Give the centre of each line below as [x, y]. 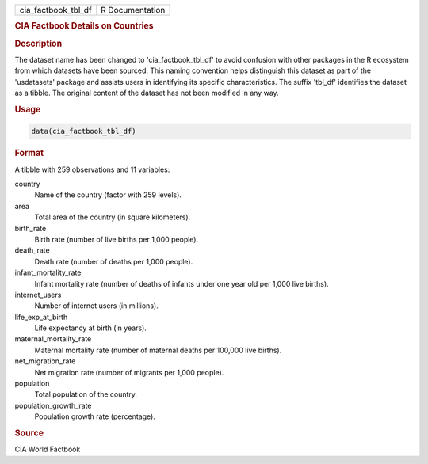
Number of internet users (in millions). [96, 306]
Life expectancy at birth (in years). [90, 328]
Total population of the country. [86, 394]
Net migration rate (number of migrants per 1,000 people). [129, 372]
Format [29, 153]
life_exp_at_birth [41, 317]
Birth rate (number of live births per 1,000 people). [116, 239]
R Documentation [133, 10]
